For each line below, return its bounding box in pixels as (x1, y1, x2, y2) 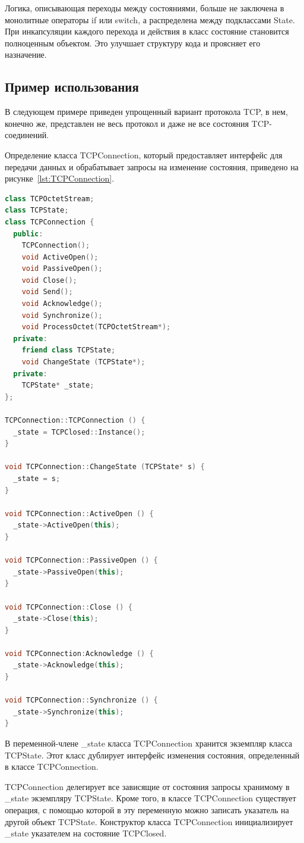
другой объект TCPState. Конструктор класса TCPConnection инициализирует (5, 815, 293, 828)
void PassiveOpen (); (21, 264, 103, 273)
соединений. (5, 129, 49, 141)
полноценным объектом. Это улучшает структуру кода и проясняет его (5, 36, 261, 49)
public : (13, 229, 43, 238)
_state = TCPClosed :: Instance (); (13, 427, 145, 436)
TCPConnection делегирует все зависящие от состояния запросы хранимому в (5, 780, 290, 792)
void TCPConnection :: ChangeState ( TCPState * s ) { (5, 463, 205, 472)
